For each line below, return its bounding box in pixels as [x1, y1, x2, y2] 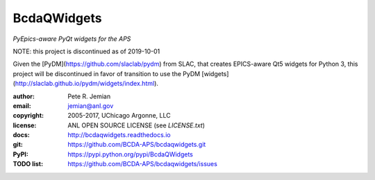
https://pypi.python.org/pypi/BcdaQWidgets [67, 150, 194, 159]
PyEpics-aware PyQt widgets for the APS [12, 35, 131, 43]
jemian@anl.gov [67, 101, 114, 110]
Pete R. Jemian [67, 92, 111, 100]
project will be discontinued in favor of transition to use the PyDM [12, 69, 201, 78]
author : [12, 92, 35, 100]
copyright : [12, 111, 44, 120]
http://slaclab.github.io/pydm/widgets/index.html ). [15, 80, 159, 88]
